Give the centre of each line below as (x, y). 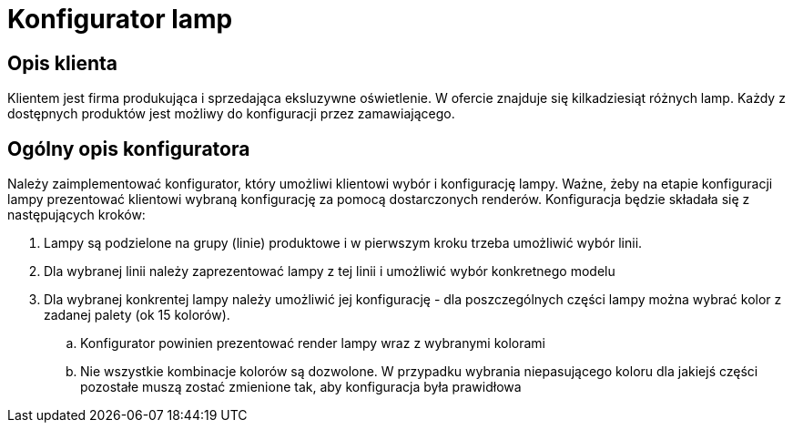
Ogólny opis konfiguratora (129, 148)
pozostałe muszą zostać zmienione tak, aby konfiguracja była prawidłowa (301, 387)
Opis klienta (62, 63)
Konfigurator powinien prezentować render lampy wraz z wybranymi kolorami (313, 343)
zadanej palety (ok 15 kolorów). (137, 315)
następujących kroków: (76, 215)
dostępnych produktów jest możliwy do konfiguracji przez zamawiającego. (231, 114)
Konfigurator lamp (120, 19)
